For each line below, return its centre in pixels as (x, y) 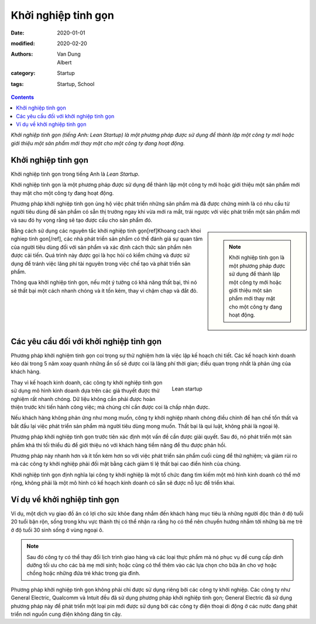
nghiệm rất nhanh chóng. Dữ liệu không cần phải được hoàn (83, 399)
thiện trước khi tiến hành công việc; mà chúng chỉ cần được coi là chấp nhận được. (110, 407)
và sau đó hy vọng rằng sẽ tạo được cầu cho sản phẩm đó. (82, 220)
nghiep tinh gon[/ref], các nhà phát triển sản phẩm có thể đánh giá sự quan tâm (107, 239)
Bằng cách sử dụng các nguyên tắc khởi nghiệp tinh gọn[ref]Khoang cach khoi (106, 231)
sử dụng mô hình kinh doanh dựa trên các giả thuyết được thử (85, 391)
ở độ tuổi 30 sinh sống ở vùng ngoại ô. (57, 530)
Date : (18, 33)
